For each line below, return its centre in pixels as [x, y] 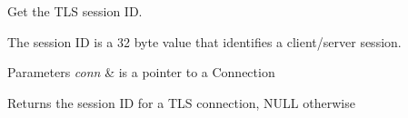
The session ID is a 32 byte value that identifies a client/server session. [204, 41]
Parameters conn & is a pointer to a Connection [141, 72]
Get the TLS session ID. [75, 11]
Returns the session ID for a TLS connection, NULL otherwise [181, 102]
